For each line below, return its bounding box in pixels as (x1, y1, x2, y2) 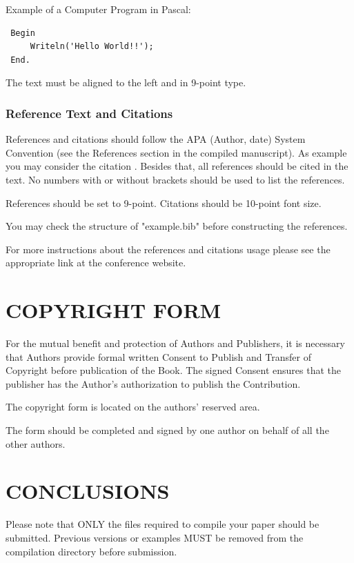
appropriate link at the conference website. (6, 255, 186, 270)
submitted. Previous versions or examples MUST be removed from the (6, 530, 304, 544)
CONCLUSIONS (6, 477, 170, 505)
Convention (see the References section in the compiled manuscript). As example (6, 145, 347, 159)
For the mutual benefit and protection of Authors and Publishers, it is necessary (6, 336, 345, 350)
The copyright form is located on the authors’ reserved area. (6, 399, 260, 414)
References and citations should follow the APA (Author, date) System (6, 132, 306, 146)
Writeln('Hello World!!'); (30, 41, 154, 52)
